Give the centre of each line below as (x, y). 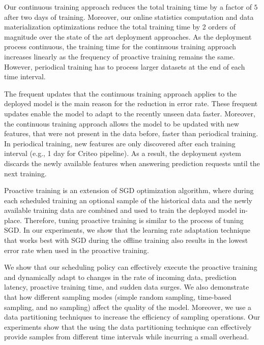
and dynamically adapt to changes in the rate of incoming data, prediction (120, 277)
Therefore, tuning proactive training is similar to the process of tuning (134, 220)
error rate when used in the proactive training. (77, 250)
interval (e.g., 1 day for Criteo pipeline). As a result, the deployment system (123, 153)
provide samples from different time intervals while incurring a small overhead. (127, 337)
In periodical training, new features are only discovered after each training (120, 143)
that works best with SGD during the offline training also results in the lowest (126, 240)
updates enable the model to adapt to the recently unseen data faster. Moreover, (130, 113)
